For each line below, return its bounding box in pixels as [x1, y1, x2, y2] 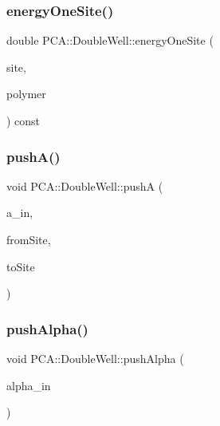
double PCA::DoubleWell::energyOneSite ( [6, 32, 214, 49]
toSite [6, 258, 35, 274]
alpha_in [6, 377, 51, 393]
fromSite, [6, 231, 51, 247]
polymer [6, 85, 46, 102]
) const [6, 112, 41, 128]
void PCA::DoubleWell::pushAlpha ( [6, 350, 184, 366]
